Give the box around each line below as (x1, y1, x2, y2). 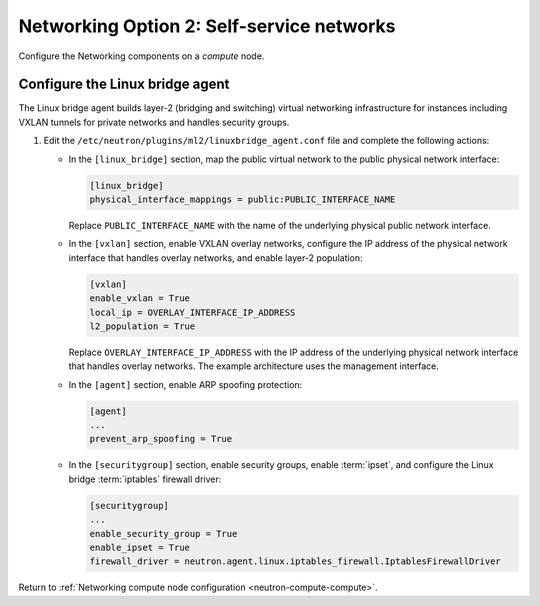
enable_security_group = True (89, 528, 238, 539)
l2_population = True (89, 320, 196, 332)
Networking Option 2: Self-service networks (18, 15, 396, 37)
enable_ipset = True (89, 541, 190, 553)
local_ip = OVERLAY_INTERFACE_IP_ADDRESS (89, 306, 296, 318)
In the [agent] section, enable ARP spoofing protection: (68, 378, 303, 390)
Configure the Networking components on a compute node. (18, 50, 265, 62)
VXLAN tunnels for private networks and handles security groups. (18, 116, 290, 128)
